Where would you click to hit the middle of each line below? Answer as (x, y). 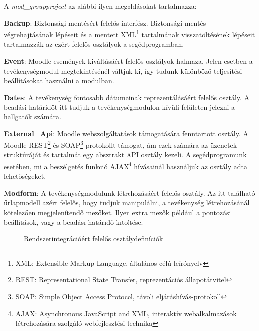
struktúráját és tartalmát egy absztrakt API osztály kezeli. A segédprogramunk (125, 155)
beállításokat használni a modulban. (59, 80)
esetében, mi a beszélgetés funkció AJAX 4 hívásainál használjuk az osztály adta (126, 165)
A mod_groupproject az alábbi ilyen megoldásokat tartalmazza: (100, 6)
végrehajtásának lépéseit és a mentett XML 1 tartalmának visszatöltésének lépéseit (129, 34)
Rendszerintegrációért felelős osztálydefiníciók (94, 239)
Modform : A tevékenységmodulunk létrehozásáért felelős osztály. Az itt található (129, 192)
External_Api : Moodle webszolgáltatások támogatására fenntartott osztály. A (126, 133)
